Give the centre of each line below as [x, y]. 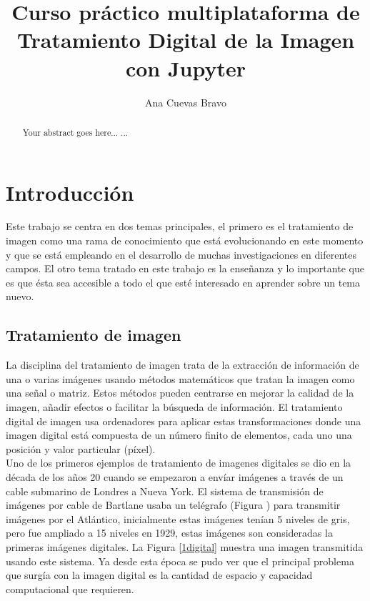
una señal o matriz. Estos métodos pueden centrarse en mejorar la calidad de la [180, 393]
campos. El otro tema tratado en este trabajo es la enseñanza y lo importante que [185, 268]
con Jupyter [186, 68]
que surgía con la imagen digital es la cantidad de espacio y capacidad [159, 575]
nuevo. [20, 296]
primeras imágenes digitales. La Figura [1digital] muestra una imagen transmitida [185, 546]
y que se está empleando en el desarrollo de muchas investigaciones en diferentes [181, 254]
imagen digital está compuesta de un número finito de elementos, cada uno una [179, 435]
